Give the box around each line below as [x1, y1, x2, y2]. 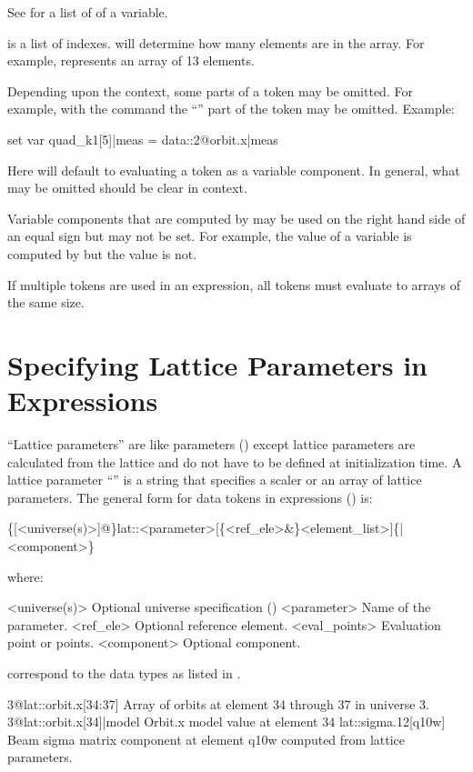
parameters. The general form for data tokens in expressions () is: [7, 487, 373, 506]
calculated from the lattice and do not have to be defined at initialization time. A [7, 452, 462, 471]
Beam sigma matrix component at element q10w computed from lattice [7, 729, 406, 748]
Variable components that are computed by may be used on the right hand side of [7, 208, 466, 227]
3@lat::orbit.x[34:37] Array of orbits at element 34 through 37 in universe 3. [7, 694, 429, 713]
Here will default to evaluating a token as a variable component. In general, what [7, 160, 460, 179]
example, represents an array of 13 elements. [7, 51, 255, 70]
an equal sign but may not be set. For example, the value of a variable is [7, 226, 412, 246]
